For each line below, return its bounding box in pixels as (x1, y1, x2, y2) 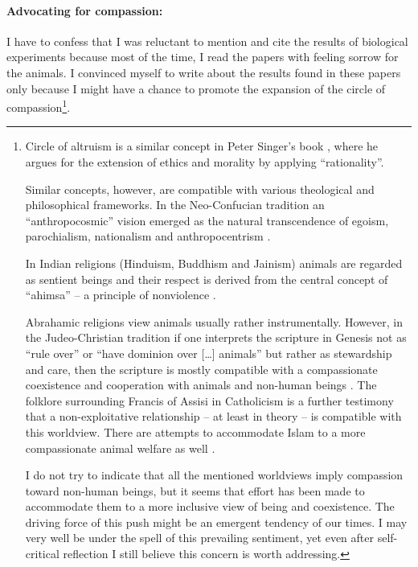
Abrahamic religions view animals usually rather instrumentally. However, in (25, 313, 403, 330)
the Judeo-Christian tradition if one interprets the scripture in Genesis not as (25, 329, 407, 346)
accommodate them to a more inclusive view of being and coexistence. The (25, 498, 395, 515)
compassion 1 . (6, 97, 71, 115)
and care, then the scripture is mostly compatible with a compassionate (25, 360, 378, 377)
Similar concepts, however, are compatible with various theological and (25, 180, 375, 197)
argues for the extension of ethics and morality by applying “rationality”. (25, 154, 384, 171)
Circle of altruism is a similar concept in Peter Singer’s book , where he (25, 138, 379, 154)
